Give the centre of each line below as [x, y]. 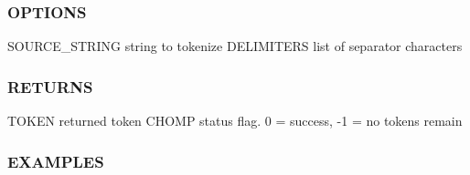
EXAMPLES [56, 161]
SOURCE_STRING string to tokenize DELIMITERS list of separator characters [235, 46]
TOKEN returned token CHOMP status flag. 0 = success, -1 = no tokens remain [235, 121]
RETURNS [50, 86]
